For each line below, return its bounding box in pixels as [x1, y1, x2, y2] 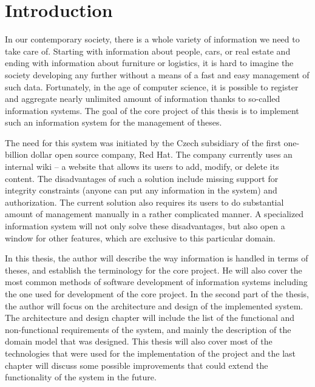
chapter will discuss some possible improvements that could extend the [5, 358, 268, 371]
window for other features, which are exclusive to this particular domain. [5, 231, 276, 244]
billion [5, 148, 29, 161]
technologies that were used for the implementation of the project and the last [5, 346, 296, 359]
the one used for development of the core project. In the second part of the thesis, [5, 288, 309, 300]
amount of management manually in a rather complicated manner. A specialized [5, 207, 304, 220]
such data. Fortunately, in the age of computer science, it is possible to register [5, 80, 299, 93]
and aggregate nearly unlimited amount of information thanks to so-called [5, 92, 280, 105]
